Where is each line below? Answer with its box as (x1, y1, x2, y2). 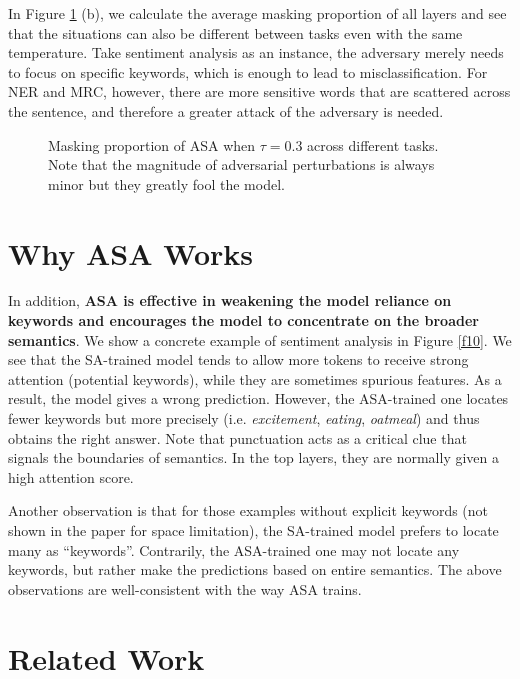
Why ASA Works (8, 232, 253, 273)
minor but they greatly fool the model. (48, 173, 285, 194)
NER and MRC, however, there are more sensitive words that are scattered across (8, 81, 511, 102)
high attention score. (8, 466, 134, 487)
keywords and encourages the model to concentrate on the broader (8, 310, 479, 331)
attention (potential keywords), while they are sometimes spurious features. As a (8, 368, 502, 389)
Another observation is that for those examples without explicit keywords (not (8, 500, 489, 521)
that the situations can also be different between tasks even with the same (8, 22, 463, 43)
